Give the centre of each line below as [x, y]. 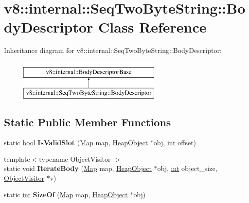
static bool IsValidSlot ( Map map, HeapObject [76, 143]
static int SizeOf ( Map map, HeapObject [66, 194]
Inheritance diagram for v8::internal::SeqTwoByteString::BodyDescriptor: [113, 50]
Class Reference [152, 27]
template [17, 159]
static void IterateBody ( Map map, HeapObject [78, 168]
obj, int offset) [175, 143]
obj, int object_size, [187, 168]
